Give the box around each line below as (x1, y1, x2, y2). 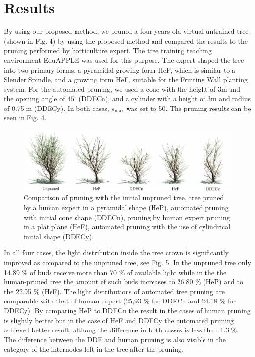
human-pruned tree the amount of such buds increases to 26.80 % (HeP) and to (4, 276, 243, 287)
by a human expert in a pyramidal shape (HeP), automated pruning (24, 202, 229, 212)
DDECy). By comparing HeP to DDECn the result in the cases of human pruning (4, 305, 251, 315)
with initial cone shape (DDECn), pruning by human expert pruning (24, 212, 230, 222)
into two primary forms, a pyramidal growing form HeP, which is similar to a (4, 64, 236, 75)
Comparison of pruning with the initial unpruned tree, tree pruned (24, 192, 224, 203)
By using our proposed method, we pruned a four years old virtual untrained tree (4, 26, 249, 36)
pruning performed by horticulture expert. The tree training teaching (4, 45, 212, 55)
